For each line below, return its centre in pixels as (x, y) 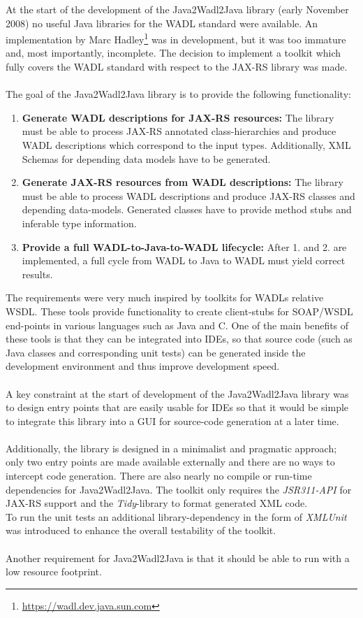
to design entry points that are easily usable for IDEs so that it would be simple (177, 407)
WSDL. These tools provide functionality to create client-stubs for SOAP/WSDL (179, 311)
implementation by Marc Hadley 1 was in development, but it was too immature (176, 38)
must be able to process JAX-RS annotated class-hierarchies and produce (179, 131)
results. (37, 274)
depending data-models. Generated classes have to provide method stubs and (187, 209)
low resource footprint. (54, 572)
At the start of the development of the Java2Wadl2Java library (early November (177, 9)
